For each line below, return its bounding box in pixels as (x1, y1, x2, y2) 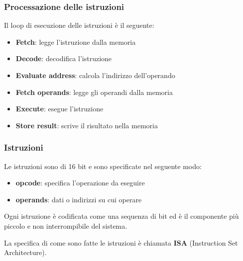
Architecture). (4, 247, 47, 258)
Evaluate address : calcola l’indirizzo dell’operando (15, 70, 175, 80)
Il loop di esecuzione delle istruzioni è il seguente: (4, 20, 154, 30)
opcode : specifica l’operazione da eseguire (15, 177, 145, 188)
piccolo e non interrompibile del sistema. (4, 220, 127, 231)
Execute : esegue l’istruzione (15, 103, 104, 114)
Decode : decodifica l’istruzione (15, 53, 112, 64)
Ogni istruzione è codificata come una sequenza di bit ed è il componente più (4, 211, 239, 221)
